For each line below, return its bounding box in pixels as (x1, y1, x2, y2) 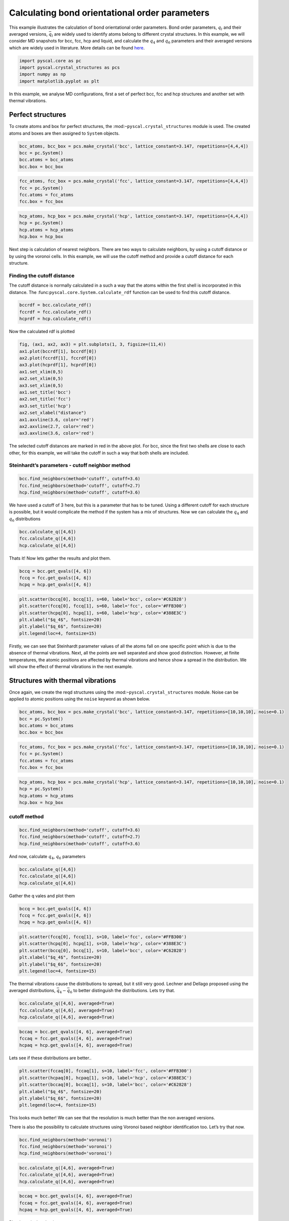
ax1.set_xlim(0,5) (19, 369, 63, 375)
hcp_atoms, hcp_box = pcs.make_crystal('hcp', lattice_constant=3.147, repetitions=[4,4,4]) (19, 213, 248, 219)
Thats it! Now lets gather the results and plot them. (9, 555, 111, 561)
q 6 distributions (9, 516, 41, 523)
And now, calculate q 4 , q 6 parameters (9, 853, 85, 861)
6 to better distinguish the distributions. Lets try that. (70, 988, 175, 995)
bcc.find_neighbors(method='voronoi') (19, 1137, 112, 1142)
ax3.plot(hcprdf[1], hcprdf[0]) (19, 362, 97, 368)
